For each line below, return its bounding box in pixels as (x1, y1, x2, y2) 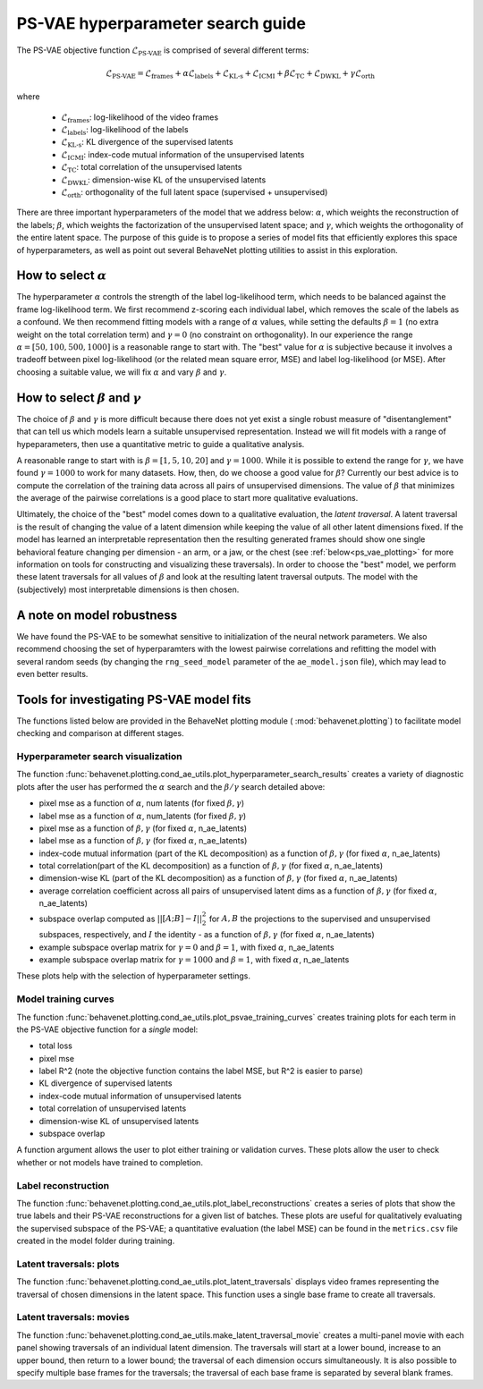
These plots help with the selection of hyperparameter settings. (16, 970, 250, 981)
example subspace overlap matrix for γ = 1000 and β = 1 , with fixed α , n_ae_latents (38, 954, 350, 965)
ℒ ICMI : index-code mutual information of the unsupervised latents (61, 148, 305, 162)
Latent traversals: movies (16, 1311, 130, 1324)
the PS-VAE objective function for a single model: (16, 1024, 199, 1035)
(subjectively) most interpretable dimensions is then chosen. (16, 584, 240, 595)
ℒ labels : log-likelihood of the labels (61, 124, 189, 137)
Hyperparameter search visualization (16, 750, 182, 762)
